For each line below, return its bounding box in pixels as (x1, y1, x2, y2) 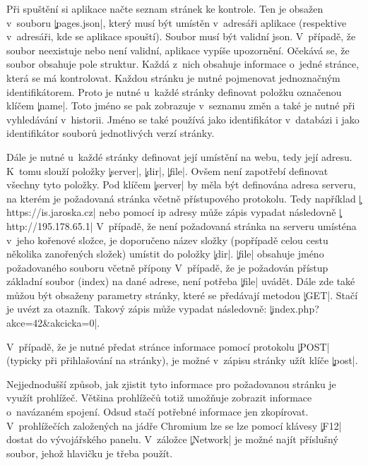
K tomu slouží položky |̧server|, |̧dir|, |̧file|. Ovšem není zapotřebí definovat (6, 163, 328, 178)
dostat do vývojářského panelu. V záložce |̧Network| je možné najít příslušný (6, 432, 338, 447)
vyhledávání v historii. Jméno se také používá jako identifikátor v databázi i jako (6, 111, 360, 126)
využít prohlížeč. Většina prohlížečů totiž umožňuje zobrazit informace (6, 390, 312, 405)
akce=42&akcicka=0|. (6, 315, 100, 330)
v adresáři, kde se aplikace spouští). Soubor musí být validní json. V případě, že (6, 29, 356, 44)
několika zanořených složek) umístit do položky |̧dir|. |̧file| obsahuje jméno (6, 246, 324, 261)
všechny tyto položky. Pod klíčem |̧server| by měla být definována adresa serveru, (6, 177, 356, 192)
